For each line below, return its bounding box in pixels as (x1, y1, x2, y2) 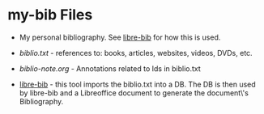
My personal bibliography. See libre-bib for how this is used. (19, 32, 221, 42)
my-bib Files (7, 6, 93, 24)
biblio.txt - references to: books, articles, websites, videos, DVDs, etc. (19, 48, 253, 57)
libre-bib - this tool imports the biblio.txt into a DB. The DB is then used (19, 79, 256, 89)
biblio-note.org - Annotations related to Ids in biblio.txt (19, 63, 202, 74)
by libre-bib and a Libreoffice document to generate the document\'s (19, 87, 249, 98)
